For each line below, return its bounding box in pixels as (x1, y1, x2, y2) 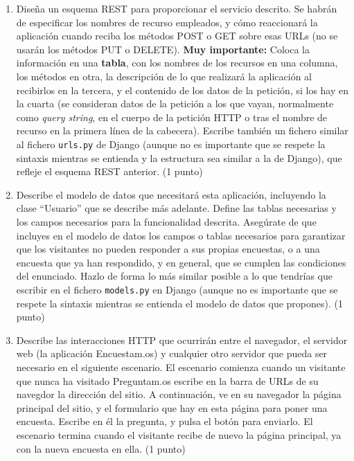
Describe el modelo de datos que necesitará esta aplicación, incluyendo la (16, 187, 326, 201)
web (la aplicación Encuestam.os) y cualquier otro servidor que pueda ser (16, 346, 328, 361)
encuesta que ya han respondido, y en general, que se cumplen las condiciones (16, 255, 346, 269)
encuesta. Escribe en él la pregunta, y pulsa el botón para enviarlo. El (16, 414, 313, 428)
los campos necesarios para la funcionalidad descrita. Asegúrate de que (16, 214, 317, 228)
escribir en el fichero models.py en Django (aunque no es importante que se (16, 282, 338, 296)
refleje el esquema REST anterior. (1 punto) (16, 164, 203, 179)
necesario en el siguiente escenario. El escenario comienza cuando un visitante (16, 359, 346, 374)
